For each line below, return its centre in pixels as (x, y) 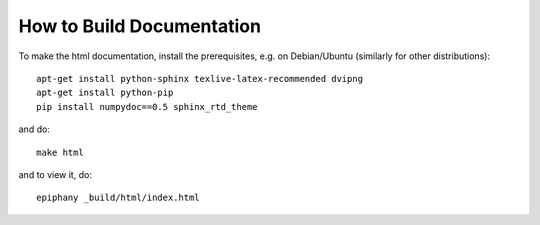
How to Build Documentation (140, 26)
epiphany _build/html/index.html (118, 198)
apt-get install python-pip (105, 93)
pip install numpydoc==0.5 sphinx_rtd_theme (147, 106)
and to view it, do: (55, 174)
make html (60, 152)
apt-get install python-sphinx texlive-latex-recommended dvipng (200, 78)
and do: (34, 129)
